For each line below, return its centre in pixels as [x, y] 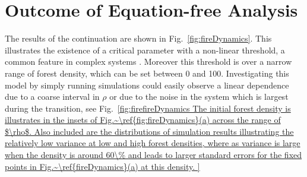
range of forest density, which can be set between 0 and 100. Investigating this [147, 73]
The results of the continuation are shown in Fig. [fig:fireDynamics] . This [138, 38]
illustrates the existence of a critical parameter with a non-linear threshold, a [145, 50]
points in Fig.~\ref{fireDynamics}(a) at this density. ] [102, 166]
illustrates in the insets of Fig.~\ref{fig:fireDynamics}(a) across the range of [143, 120]
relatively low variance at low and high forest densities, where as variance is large [153, 143]
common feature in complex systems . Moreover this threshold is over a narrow [148, 61]
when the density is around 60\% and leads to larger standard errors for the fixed [153, 155]
